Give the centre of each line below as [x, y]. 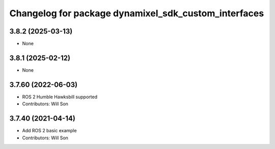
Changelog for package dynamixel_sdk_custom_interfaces [137, 13]
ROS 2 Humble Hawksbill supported [60, 97]
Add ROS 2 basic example [49, 131]
